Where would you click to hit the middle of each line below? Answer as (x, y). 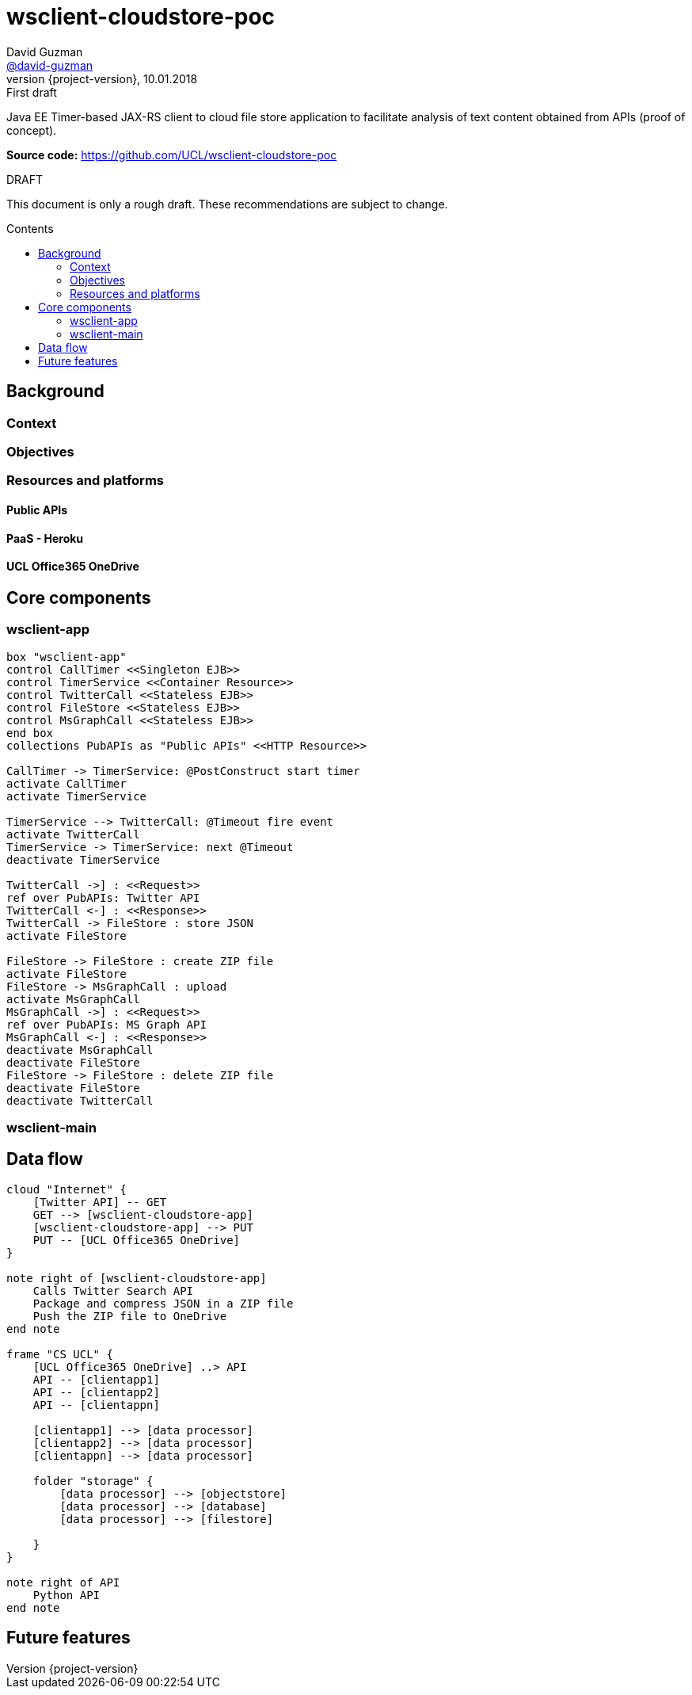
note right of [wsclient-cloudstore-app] (137, 1278)
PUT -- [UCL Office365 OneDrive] (137, 1240)
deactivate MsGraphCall (80, 1050)
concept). (32, 130)
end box (30, 733)
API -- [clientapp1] (96, 1379)
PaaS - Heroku (45, 538)
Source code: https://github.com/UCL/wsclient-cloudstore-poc (172, 155)
